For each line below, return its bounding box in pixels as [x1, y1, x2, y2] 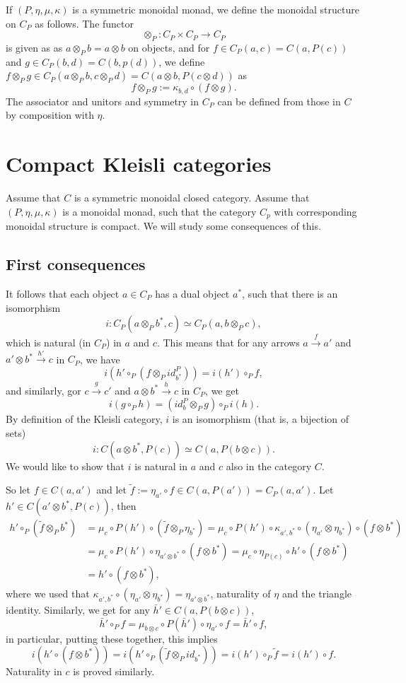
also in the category [226, 458, 312, 473]
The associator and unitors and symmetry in [6, 93, 199, 108]
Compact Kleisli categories [6, 149, 272, 178]
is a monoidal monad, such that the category [62, 204, 257, 218]
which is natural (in [6, 334, 91, 349]
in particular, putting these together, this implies [6, 631, 218, 646]
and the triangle [282, 586, 352, 601]
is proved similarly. [73, 664, 155, 679]
